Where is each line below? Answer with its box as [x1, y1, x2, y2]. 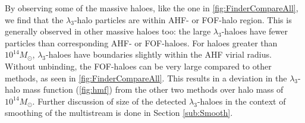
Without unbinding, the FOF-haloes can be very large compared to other [5, 59, 272, 72]
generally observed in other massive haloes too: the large [5, 25, 211, 37]
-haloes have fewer [221, 25, 288, 37]
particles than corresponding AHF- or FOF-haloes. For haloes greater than [5, 36, 278, 49]
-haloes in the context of [197, 94, 286, 107]
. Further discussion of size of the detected [32, 94, 187, 107]
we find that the [5, 13, 64, 26]
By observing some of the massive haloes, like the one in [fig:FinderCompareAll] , [5, 2, 298, 14]
